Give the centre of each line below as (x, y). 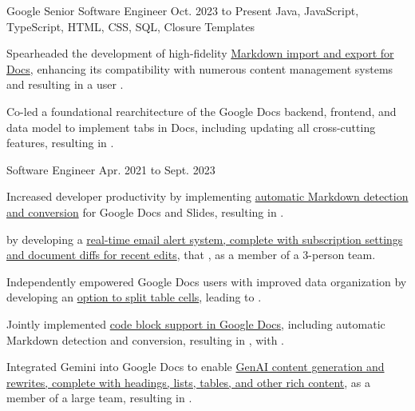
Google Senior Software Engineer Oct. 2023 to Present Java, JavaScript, (183, 10)
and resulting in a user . (65, 84)
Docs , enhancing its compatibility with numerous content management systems (200, 68)
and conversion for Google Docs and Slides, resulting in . (145, 211)
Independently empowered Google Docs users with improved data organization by (207, 281)
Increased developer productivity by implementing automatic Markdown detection (207, 196)
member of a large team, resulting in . (99, 398)
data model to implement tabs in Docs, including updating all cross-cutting (191, 127)
